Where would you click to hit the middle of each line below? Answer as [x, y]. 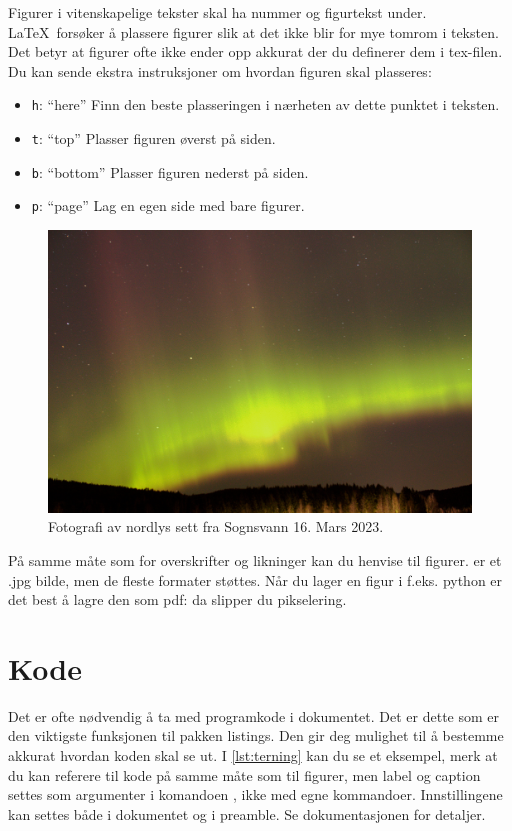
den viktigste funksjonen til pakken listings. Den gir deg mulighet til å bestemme [256, 735]
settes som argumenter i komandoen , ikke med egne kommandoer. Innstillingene [255, 794]
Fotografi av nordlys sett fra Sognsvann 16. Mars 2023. [216, 526]
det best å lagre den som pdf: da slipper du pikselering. [177, 599]
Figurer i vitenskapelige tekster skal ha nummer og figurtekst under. [217, 12]
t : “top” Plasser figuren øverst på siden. [153, 138]
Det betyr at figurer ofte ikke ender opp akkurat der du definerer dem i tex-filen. [255, 51]
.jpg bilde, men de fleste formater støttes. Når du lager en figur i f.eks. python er [255, 579]
